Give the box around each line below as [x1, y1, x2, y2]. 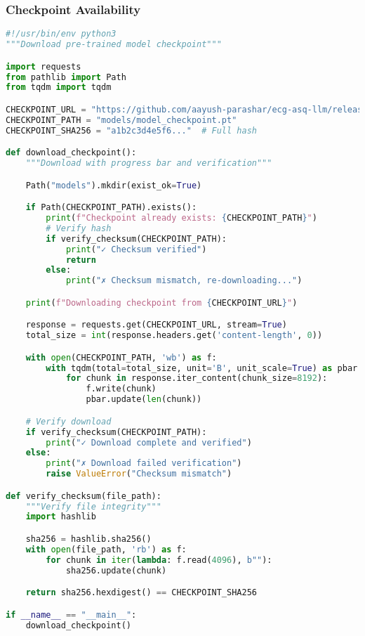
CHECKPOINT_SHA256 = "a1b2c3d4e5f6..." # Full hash [6, 125, 257, 136]
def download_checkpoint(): [6, 148, 137, 158]
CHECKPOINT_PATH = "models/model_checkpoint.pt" [6, 115, 237, 125]
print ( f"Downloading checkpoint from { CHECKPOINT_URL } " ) [25, 297, 298, 308]
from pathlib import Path [6, 72, 126, 82]
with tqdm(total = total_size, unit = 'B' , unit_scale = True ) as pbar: [46, 363, 363, 373]
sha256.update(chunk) [65, 565, 167, 576]
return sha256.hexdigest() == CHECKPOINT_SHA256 [25, 588, 257, 598]
